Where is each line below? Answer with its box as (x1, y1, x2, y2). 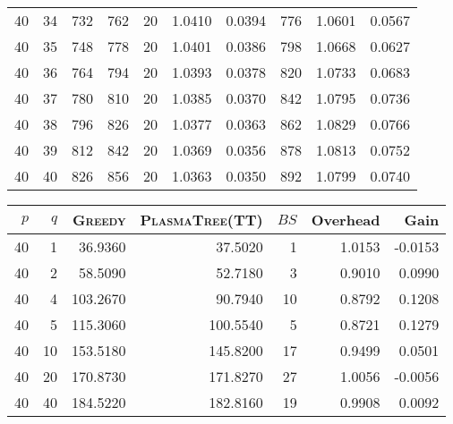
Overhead (311, 209, 380, 230)
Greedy (72, 209, 126, 230)
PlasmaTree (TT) (140, 209, 263, 230)
